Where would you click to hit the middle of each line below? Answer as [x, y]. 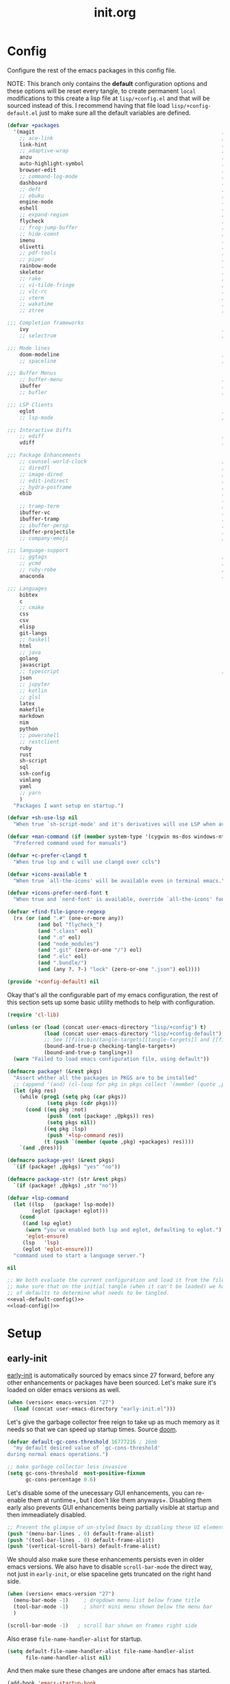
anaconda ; [122, 576]
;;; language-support [38, 551]
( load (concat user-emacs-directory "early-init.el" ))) [94, 1409]
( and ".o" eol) [59, 937]
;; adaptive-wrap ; [122, 151]
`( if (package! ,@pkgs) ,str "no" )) [65, 1185]
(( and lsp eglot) [47, 1224]
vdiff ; [122, 443]
